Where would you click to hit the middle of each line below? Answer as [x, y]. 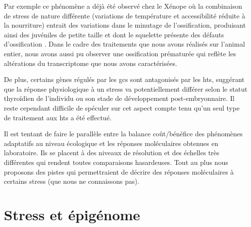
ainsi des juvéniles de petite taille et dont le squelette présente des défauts [114, 34]
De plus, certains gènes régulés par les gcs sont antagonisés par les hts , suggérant [124, 79]
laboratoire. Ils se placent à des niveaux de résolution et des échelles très [112, 153]
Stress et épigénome [72, 214]
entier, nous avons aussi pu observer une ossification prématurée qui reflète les [120, 53]
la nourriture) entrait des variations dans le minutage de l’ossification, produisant [125, 25]
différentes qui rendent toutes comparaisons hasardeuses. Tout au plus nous [116, 162]
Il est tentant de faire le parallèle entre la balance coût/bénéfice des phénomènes [123, 134]
